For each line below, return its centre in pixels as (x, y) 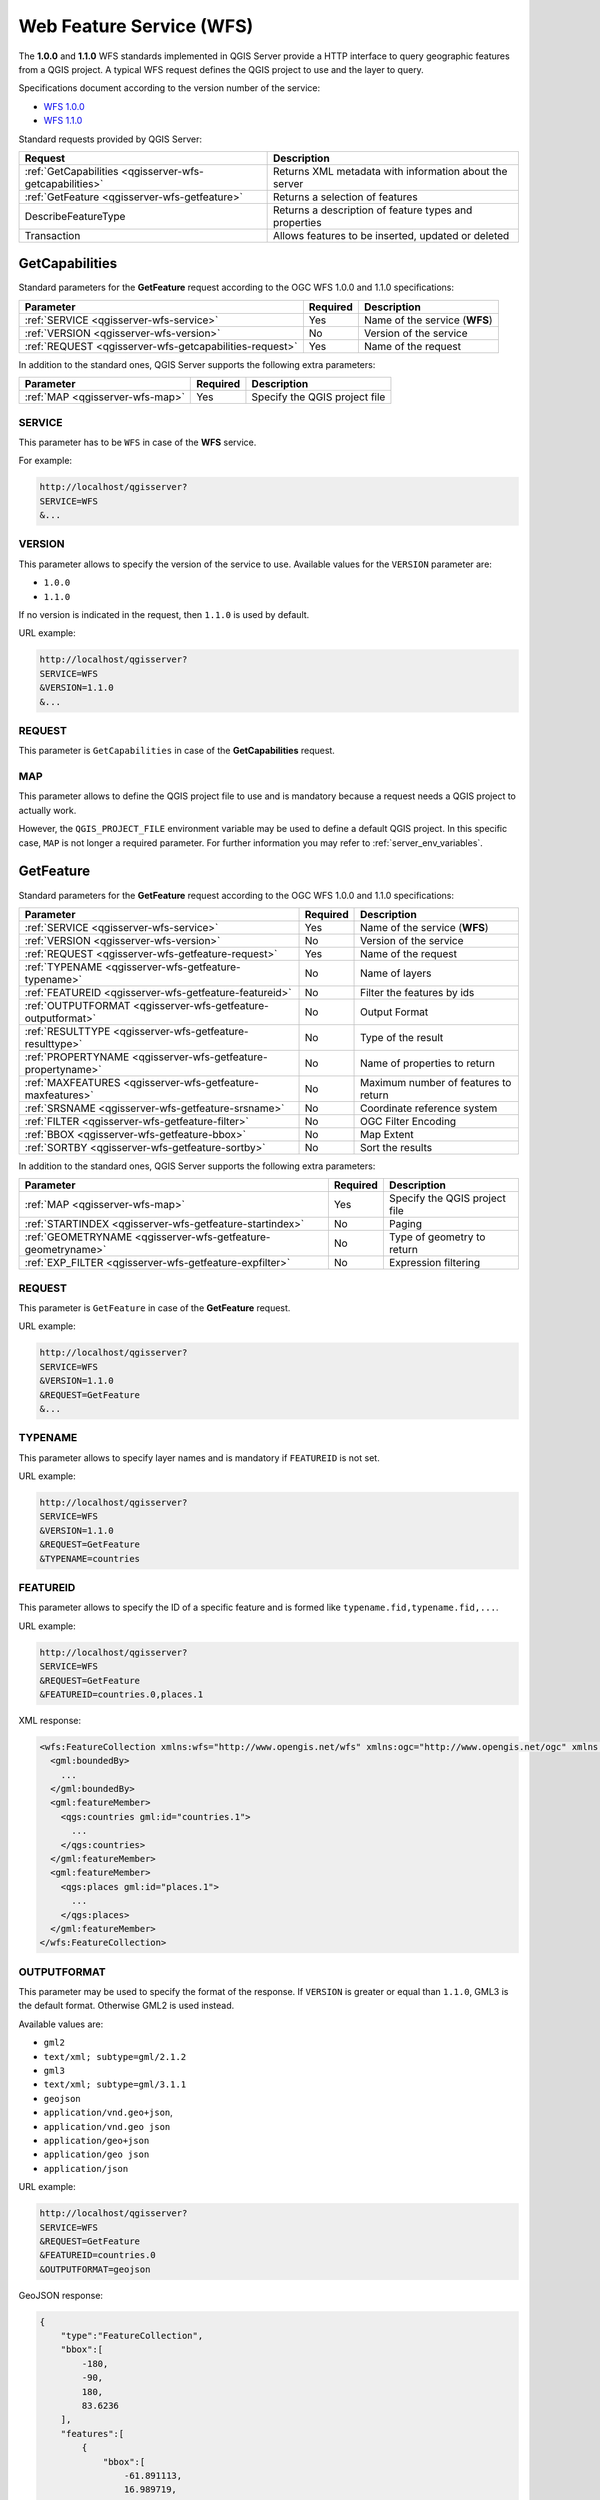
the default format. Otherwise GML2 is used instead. (126, 2006)
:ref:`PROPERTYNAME (77, 1057)
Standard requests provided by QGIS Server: (110, 139)
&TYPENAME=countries (89, 1558)
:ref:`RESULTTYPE (67, 1031)
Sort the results (396, 1147)
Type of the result (402, 1037)
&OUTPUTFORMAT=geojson (95, 2269)
